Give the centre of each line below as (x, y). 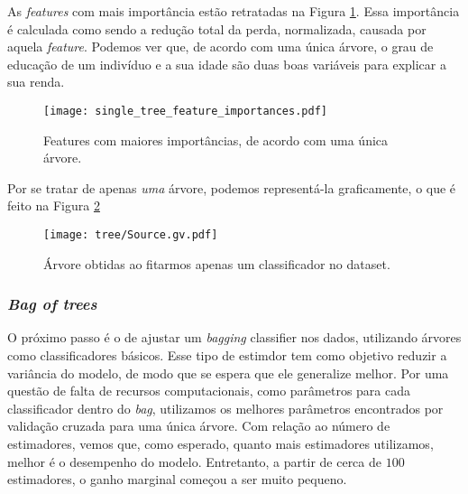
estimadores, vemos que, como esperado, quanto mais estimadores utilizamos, (220, 444)
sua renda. (36, 82)
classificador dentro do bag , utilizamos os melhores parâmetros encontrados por (225, 408)
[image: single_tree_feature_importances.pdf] (185, 111)
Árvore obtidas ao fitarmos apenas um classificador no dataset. (217, 263)
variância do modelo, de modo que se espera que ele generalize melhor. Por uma (228, 373)
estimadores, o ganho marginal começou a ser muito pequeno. (177, 479)
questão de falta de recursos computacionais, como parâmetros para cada (209, 391)
